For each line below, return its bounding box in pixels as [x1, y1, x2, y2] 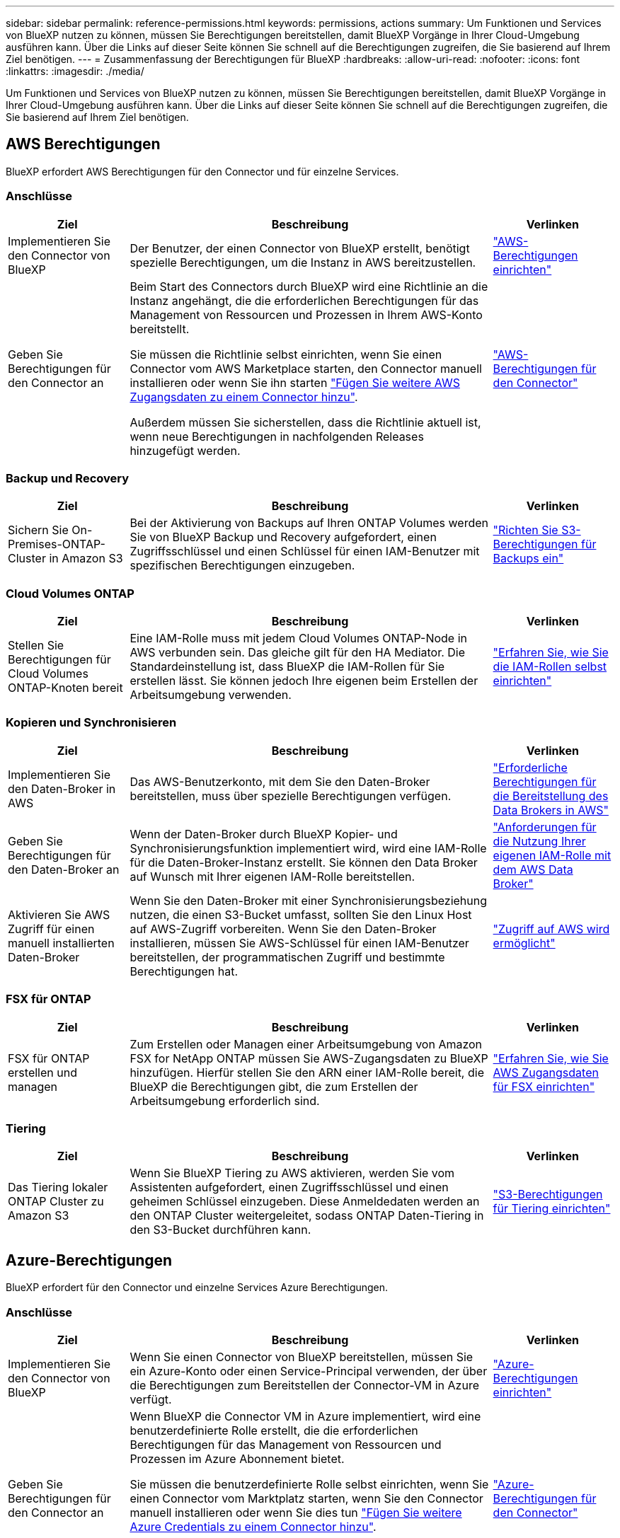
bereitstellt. [130, 321, 190, 336]
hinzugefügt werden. [130, 443, 241, 458]
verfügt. [130, 1392, 172, 1406]
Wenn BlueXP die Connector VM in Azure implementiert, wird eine [130, 1409, 481, 1423]
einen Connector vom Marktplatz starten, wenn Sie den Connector [130, 1491, 483, 1505]
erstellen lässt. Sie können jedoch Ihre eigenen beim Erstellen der [130, 673, 478, 688]
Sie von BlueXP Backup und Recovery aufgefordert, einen [130, 530, 437, 545]
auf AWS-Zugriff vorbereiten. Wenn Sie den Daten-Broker [130, 921, 437, 936]
